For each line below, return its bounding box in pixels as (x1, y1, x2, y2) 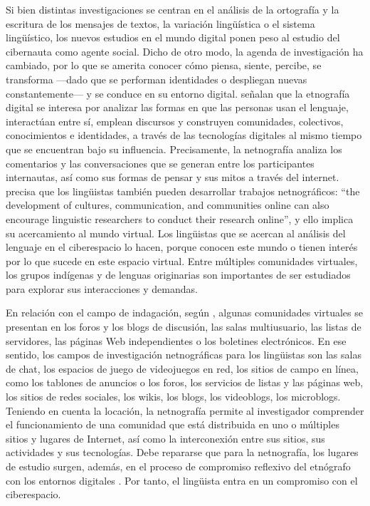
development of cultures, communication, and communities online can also (6, 197, 329, 212)
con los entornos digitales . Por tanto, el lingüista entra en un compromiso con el (6, 473, 358, 487)
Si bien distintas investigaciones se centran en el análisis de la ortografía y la (6, 2, 339, 16)
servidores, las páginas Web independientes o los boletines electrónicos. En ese (6, 333, 347, 348)
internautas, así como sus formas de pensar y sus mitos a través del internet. (6, 170, 339, 185)
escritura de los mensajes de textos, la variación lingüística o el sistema (6, 16, 315, 31)
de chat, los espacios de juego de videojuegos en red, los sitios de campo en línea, (6, 361, 359, 376)
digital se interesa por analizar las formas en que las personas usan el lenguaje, (6, 100, 349, 115)
